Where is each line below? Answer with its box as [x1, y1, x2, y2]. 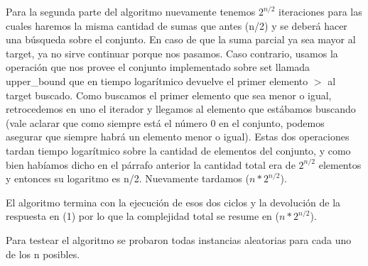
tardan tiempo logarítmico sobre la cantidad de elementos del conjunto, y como [6, 143, 351, 157]
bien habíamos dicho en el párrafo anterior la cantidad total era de [6, 157, 296, 172]
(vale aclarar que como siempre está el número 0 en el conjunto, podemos [6, 115, 325, 130]
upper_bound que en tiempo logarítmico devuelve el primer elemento [6, 73, 308, 88]
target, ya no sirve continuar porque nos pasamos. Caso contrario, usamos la [6, 45, 338, 60]
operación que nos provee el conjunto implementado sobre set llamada [6, 60, 310, 74]
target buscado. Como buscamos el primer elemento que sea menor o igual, [6, 87, 332, 102]
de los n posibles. [6, 246, 80, 261]
